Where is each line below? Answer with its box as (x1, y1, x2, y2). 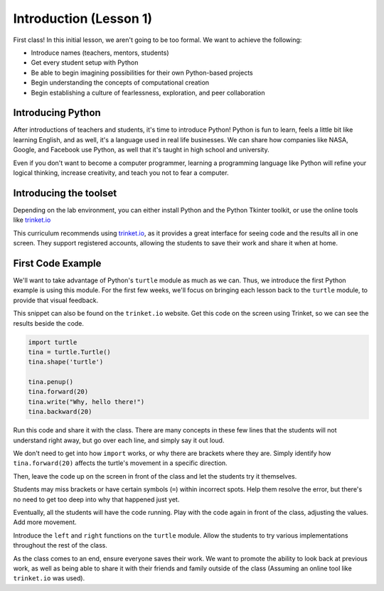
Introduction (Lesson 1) (13, 11, 153, 26)
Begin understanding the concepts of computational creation (31, 78, 210, 87)
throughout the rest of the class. (13, 541, 108, 550)
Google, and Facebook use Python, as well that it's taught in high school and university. (13, 146, 270, 154)
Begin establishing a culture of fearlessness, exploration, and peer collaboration (31, 88, 265, 97)
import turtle (28, 338, 78, 346)
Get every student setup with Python (31, 58, 139, 67)
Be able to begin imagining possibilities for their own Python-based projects (31, 68, 253, 77)
